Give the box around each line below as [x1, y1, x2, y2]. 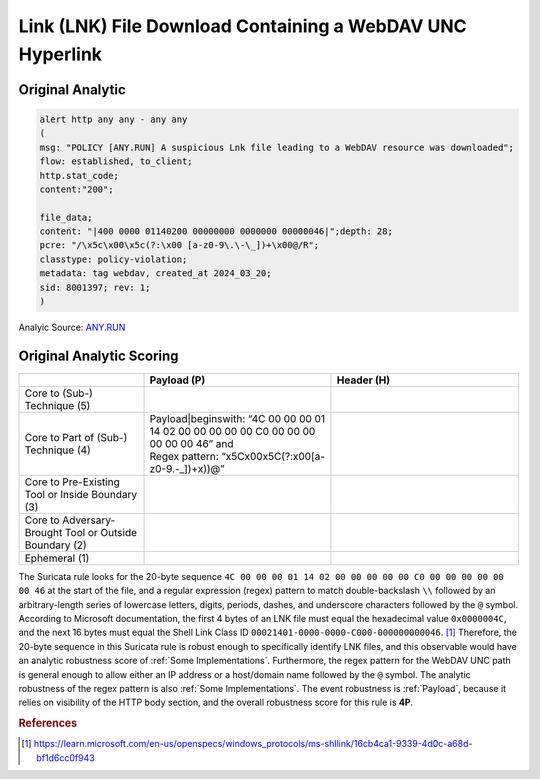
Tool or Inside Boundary [24, 487, 138, 501]
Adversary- [61, 513, 116, 527]
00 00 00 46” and [149, 436, 234, 450]
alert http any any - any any [39, 113, 188, 125]
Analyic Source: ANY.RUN [18, 321, 126, 334]
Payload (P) [149, 373, 206, 387]
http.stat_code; [39, 170, 120, 181]
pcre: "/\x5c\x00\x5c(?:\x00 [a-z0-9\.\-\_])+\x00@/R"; [39, 240, 320, 251]
